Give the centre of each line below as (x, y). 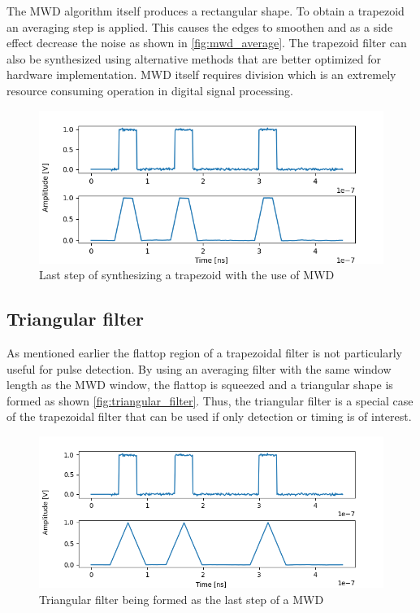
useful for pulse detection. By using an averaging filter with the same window (199, 368)
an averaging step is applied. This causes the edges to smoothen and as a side (200, 26)
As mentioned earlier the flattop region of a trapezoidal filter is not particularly (204, 352)
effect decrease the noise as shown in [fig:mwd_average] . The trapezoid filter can (207, 43)
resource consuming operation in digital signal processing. (150, 90)
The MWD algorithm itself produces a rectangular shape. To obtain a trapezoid (206, 11)
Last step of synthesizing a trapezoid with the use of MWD (187, 275)
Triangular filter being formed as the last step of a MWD (182, 599)
